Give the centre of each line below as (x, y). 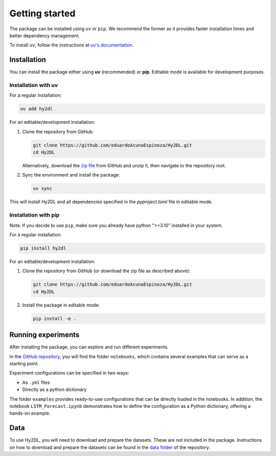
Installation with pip (34, 215)
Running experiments (44, 335)
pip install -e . (55, 318)
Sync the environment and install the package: (71, 175)
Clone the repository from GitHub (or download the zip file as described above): (106, 271)
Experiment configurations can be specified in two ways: (69, 373)
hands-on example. (30, 413)
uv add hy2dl (37, 109)
